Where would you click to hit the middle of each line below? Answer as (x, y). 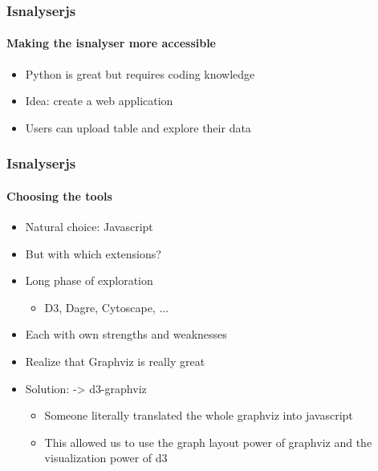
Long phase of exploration (89, 280)
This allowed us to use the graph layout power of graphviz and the (208, 442)
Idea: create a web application (99, 101)
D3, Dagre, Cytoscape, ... (107, 307)
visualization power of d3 (106, 458)
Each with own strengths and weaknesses (126, 334)
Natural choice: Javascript (89, 227)
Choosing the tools (59, 195)
